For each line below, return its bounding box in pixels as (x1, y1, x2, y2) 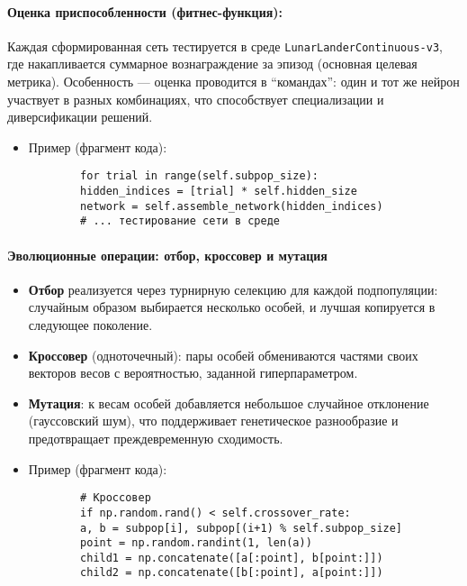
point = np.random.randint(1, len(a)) (80, 536, 312, 550)
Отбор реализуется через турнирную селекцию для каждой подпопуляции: (28, 279, 438, 298)
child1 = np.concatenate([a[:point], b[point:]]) (80, 551, 383, 564)
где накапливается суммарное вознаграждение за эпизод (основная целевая (7, 54, 418, 73)
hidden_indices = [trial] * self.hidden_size (80, 185, 357, 198)
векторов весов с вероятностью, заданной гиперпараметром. (28, 363, 358, 382)
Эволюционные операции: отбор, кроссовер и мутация (7, 245, 328, 264)
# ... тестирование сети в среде (80, 215, 280, 228)
